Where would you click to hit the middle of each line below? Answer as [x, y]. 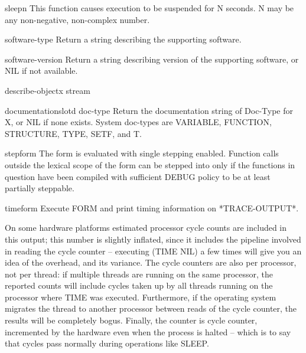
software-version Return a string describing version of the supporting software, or [152, 59]
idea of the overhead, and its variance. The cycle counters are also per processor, [151, 262]
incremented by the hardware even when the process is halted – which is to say [148, 331]
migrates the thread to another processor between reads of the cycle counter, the [151, 308]
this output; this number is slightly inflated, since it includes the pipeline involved [153, 239]
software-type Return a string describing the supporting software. [123, 39]
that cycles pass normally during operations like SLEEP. [107, 343]
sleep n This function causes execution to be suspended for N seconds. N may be [149, 8]
